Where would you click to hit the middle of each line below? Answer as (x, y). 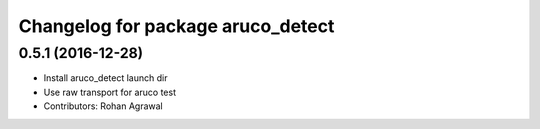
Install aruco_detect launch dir (105, 78)
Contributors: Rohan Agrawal (103, 106)
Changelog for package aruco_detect (176, 26)
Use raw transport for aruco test (110, 92)
